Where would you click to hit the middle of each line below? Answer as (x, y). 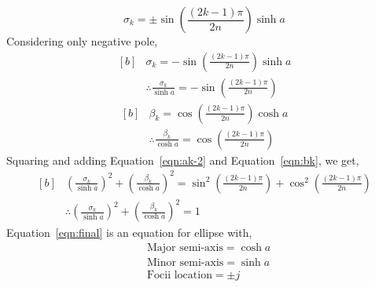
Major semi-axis (185, 247)
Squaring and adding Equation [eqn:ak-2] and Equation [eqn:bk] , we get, (183, 160)
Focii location (179, 276)
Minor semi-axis (185, 263)
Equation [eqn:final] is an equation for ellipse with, (129, 233)
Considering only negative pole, (82, 41)
